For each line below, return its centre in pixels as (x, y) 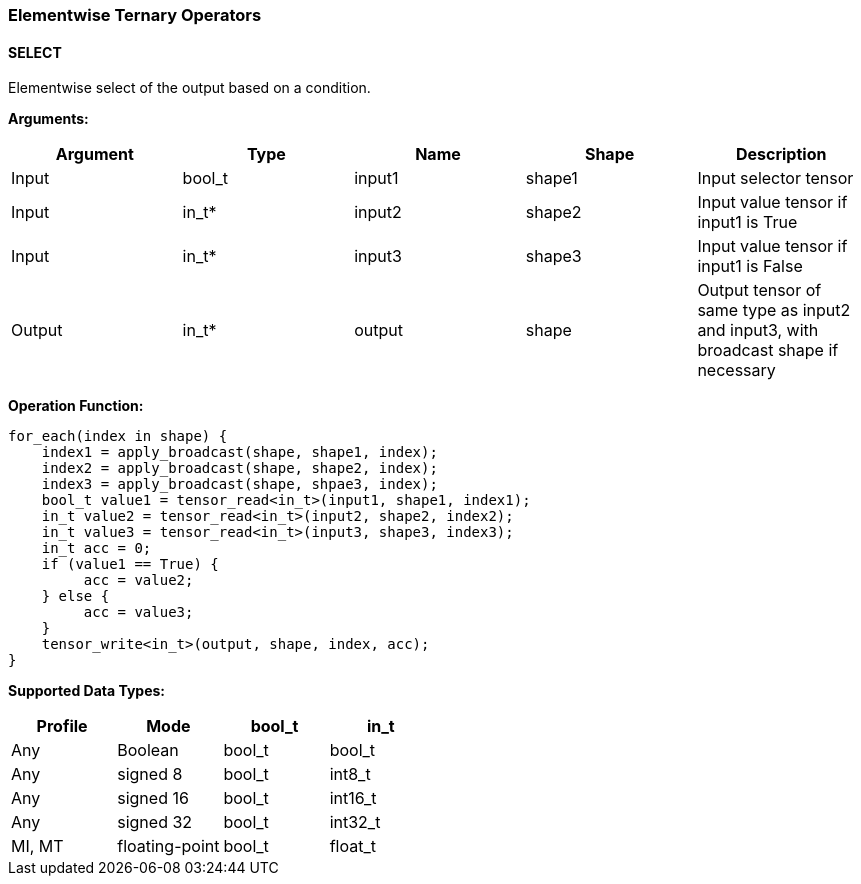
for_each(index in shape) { (118, 436)
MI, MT (37, 846)
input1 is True (747, 222)
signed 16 (153, 798)
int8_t (350, 774)
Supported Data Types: (87, 691)
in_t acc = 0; (96, 548)
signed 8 (150, 774)
